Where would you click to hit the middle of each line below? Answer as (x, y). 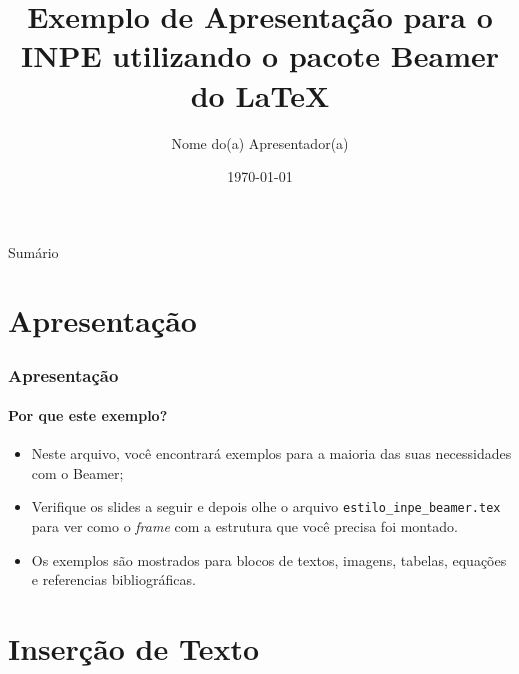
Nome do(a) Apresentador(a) (260, 142)
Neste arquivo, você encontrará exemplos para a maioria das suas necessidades (271, 453)
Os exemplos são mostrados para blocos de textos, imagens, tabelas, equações (269, 559)
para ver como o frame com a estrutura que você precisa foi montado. (244, 526)
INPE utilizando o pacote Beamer (260, 55)
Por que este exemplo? (88, 415)
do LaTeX (260, 94)
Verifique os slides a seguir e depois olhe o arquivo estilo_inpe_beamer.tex (266, 506)
